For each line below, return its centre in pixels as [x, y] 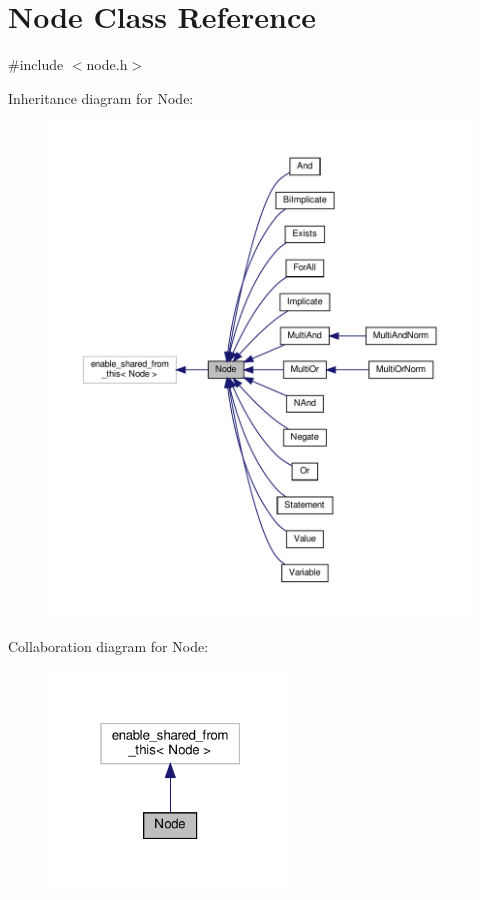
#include [36, 64]
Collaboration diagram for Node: [108, 645]
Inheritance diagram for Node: [101, 97]
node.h [107, 64]
